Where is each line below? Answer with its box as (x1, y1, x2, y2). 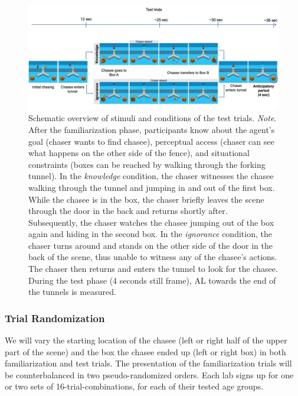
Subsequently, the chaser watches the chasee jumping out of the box (28, 216, 274, 228)
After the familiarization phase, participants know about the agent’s (28, 123, 275, 135)
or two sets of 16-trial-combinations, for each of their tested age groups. (5, 380, 264, 392)
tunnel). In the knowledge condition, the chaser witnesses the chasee (28, 170, 274, 182)
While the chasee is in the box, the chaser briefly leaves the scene (28, 193, 264, 205)
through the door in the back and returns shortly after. (28, 205, 228, 217)
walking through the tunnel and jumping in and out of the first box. (28, 181, 275, 193)
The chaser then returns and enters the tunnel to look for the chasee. (28, 262, 278, 275)
